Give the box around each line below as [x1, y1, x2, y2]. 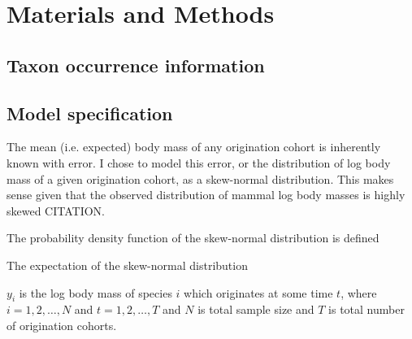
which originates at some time [184, 284, 333, 301]
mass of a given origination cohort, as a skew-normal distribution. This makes [7, 170, 394, 187]
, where [340, 284, 377, 301]
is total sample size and [197, 301, 314, 318]
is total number [328, 301, 405, 318]
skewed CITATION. [7, 202, 106, 219]
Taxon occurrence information [7, 52, 265, 77]
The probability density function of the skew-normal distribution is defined [7, 229, 379, 246]
